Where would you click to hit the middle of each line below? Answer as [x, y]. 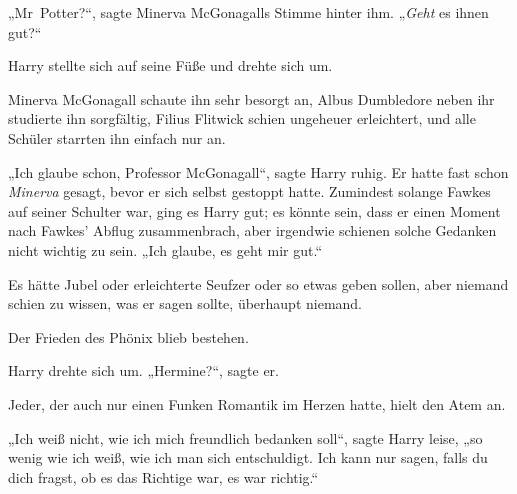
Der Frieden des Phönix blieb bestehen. [128, 336]
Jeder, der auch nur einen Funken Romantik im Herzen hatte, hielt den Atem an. [257, 403]
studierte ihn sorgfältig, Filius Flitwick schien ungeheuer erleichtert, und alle [242, 118]
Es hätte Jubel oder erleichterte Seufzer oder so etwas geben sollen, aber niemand [258, 283]
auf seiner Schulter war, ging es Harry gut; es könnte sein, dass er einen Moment [254, 210]
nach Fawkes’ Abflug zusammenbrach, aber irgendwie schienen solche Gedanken [252, 230]
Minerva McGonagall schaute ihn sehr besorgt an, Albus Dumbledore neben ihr [251, 98]
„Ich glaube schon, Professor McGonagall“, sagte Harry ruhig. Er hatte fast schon [258, 171]
